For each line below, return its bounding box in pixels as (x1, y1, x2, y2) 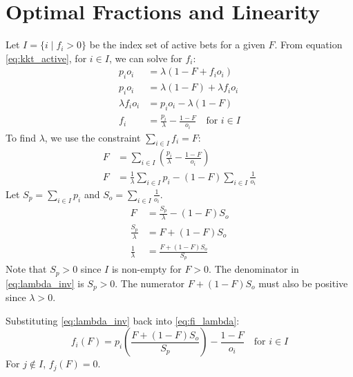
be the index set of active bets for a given (89, 37, 265, 52)
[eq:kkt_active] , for (6, 50, 87, 65)
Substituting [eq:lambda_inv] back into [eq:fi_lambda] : (6, 313, 240, 327)
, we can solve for (108, 50, 182, 65)
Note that (6, 262, 47, 276)
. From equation (274, 37, 343, 52)
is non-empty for (111, 262, 182, 276)
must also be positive (258, 275, 348, 290)
